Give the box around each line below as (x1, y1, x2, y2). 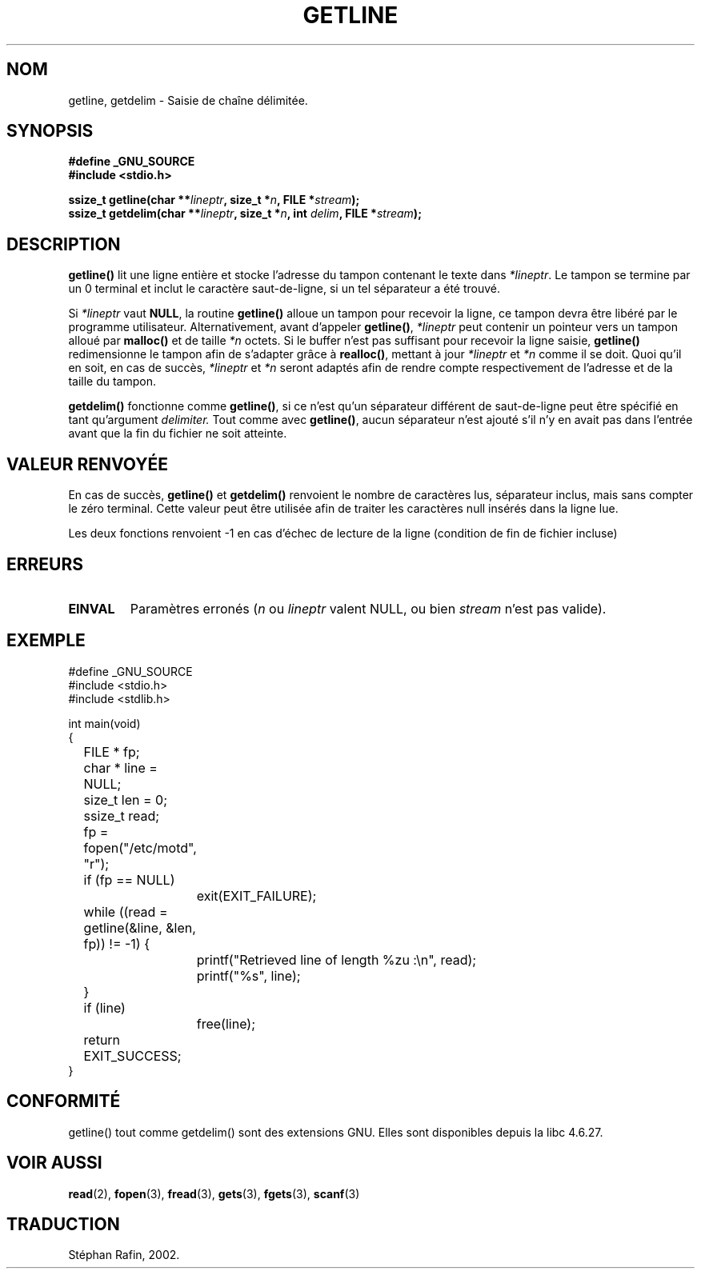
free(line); (196, 1015, 255, 1032)
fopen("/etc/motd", (83, 839, 197, 856)
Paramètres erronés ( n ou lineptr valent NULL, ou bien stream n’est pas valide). (130, 600, 607, 617)
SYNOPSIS (6, 121, 94, 142)
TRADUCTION (6, 1213, 120, 1234)
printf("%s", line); (196, 967, 301, 984)
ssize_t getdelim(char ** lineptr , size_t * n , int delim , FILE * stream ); (68, 206, 422, 221)
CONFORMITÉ (6, 1091, 121, 1112)
